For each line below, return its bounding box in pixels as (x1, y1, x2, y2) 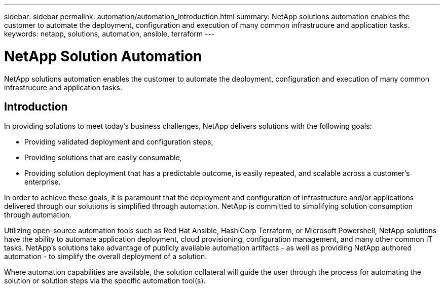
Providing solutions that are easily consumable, (24, 153, 182, 162)
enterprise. (24, 177, 61, 187)
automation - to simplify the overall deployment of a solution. (4, 252, 207, 261)
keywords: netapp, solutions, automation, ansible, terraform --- (4, 29, 215, 38)
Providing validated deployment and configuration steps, (24, 137, 213, 147)
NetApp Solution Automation (4, 47, 202, 65)
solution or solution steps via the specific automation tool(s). (4, 276, 206, 285)
